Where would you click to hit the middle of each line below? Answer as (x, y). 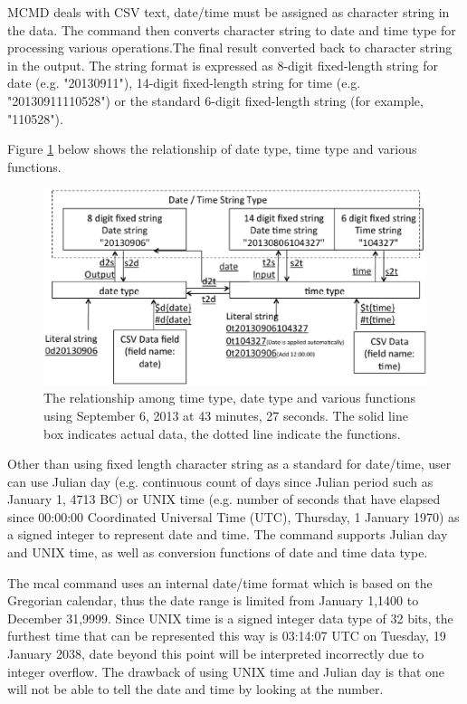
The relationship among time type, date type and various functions (229, 398)
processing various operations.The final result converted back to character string (230, 48)
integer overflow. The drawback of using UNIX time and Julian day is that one (226, 671)
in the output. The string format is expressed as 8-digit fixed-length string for (223, 65)
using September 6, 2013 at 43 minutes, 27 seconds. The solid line (226, 415)
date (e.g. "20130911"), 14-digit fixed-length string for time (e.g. (184, 83)
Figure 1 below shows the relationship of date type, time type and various (212, 149)
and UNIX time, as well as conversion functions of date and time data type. (218, 552)
